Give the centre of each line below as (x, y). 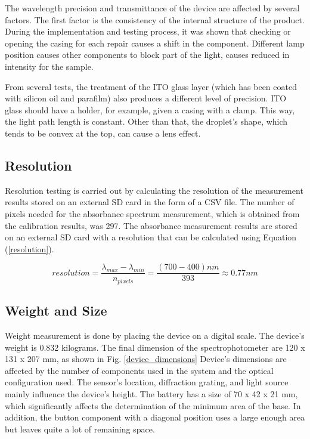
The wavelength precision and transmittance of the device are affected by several (152, 8)
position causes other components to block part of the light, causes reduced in (147, 55)
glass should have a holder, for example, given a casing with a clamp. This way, (150, 109)
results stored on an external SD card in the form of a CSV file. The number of (150, 202)
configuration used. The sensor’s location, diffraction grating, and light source (147, 382)
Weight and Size (56, 310)
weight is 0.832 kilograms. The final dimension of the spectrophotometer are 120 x (155, 347)
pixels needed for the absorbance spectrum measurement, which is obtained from (152, 213)
